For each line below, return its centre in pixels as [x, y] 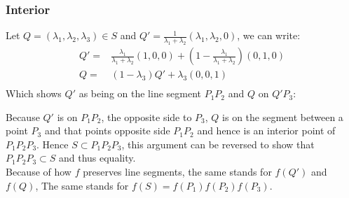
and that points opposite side [107, 130]
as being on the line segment [140, 93]
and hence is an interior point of [266, 130]
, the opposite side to [146, 116]
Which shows [34, 93]
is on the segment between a [283, 116]
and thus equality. [97, 158]
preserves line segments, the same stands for [177, 172]
